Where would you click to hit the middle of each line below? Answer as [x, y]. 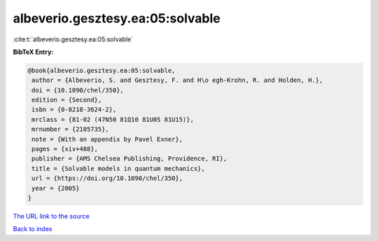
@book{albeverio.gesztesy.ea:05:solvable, [101, 70]
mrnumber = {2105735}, [71, 129]
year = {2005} [56, 188]
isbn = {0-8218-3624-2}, [74, 110]
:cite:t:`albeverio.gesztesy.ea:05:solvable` [73, 39]
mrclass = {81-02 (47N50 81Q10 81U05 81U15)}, [113, 119]
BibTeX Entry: [33, 52]
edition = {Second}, [67, 100]
